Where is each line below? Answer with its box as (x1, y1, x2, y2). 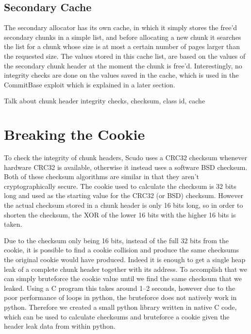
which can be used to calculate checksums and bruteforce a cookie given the (4, 311, 230, 321)
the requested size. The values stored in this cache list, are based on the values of (4, 50, 246, 61)
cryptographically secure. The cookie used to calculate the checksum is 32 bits (4, 181, 236, 191)
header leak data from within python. (4, 321, 116, 331)
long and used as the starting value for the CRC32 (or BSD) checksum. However (4, 190, 243, 200)
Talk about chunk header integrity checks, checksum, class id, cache (4, 96, 205, 106)
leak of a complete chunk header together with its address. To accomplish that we (4, 264, 247, 274)
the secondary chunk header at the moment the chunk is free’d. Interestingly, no (4, 60, 242, 70)
